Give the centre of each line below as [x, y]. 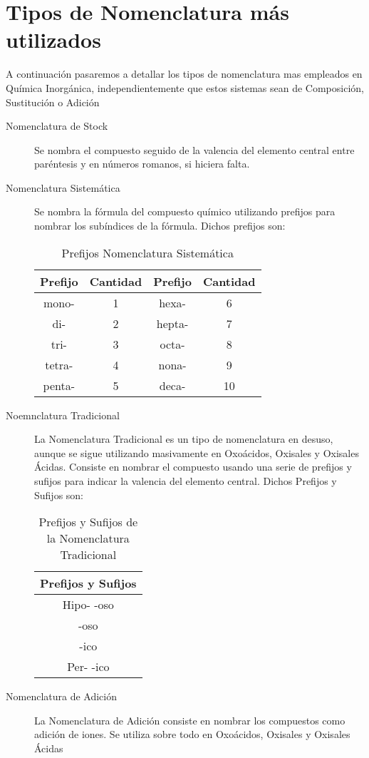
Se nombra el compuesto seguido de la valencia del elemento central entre [194, 149]
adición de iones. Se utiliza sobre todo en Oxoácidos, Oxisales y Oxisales [192, 734]
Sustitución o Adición [53, 102]
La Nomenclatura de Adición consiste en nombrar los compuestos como [190, 720]
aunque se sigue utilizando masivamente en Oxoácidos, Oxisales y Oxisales [197, 452]
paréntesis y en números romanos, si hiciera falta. [142, 164]
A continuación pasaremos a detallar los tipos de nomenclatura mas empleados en [184, 74]
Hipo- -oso [88, 605]
